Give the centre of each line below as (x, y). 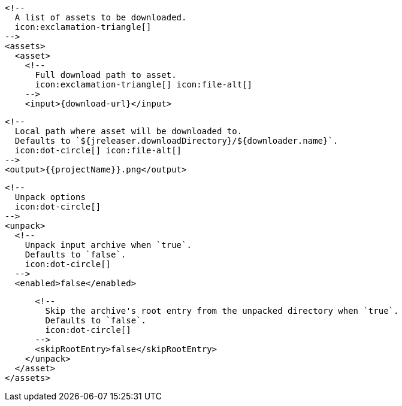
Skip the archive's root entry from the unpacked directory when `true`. (222, 311)
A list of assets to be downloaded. (101, 17)
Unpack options (50, 197)
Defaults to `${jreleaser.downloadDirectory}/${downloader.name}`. (176, 141)
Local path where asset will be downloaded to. (129, 131)
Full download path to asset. (106, 75)
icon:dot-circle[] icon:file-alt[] (98, 150)
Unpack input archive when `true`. (108, 245)
